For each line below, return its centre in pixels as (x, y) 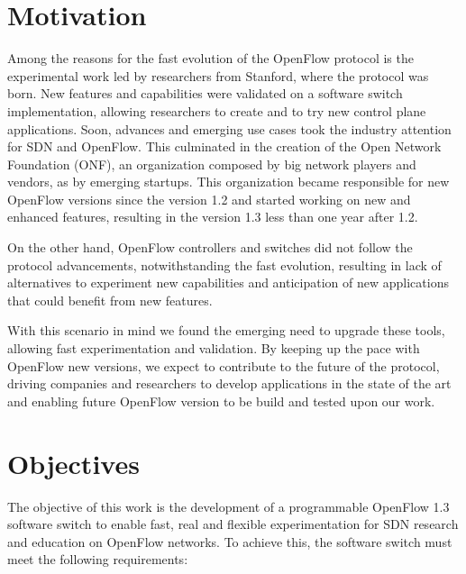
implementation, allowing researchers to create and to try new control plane (217, 110)
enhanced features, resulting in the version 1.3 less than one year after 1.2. (213, 217)
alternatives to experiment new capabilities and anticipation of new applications (228, 282)
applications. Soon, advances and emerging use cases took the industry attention (229, 128)
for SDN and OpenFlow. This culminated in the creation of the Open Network (224, 146)
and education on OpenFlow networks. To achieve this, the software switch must (230, 541)
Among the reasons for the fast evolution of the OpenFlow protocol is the (210, 58)
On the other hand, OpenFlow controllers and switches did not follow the (210, 247)
